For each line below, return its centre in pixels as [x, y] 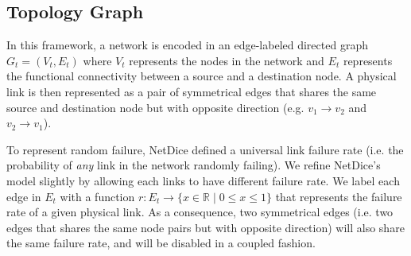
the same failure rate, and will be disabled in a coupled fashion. [161, 243]
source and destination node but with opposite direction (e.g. [155, 107]
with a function [97, 196]
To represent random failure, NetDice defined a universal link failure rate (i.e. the [205, 149]
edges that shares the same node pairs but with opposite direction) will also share [205, 227]
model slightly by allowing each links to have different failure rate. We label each [203, 180]
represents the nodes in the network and [227, 60]
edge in [24, 196]
